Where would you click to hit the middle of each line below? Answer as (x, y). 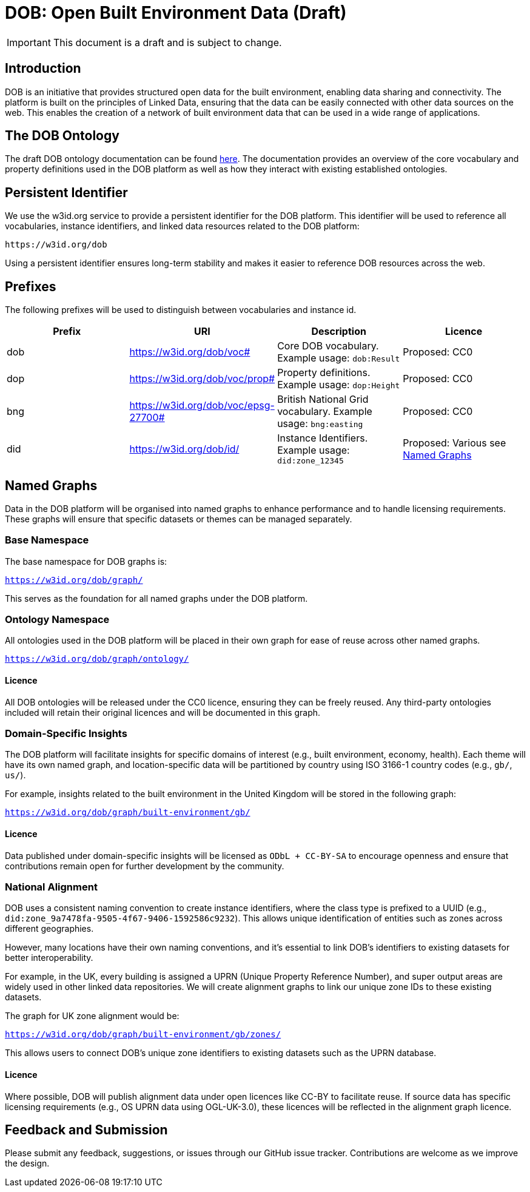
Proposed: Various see (455, 443)
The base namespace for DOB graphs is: (86, 561)
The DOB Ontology (62, 136)
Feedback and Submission (86, 1130)
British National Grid (323, 399)
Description (339, 332)
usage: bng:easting (320, 424)
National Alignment (51, 887)
